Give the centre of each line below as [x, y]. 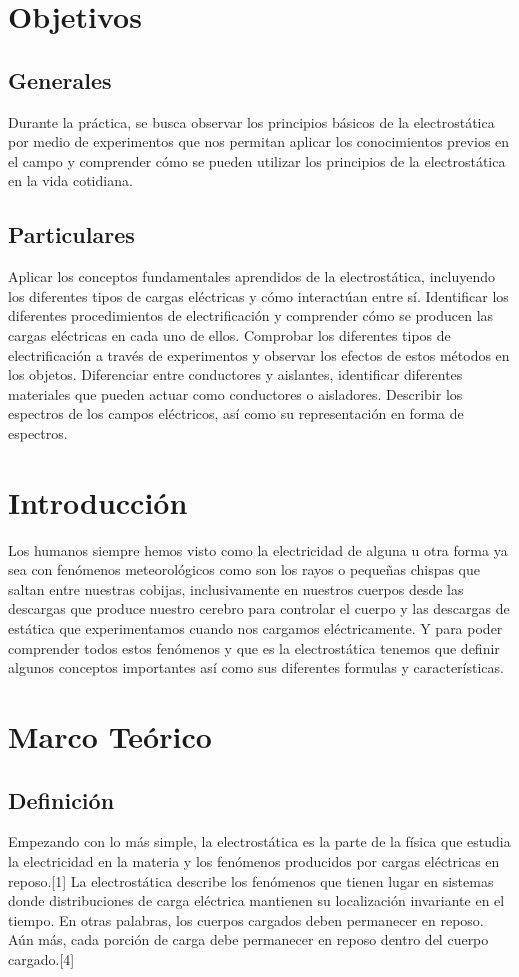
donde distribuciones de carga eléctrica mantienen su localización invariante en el [256, 900]
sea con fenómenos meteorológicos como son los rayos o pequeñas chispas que [244, 569]
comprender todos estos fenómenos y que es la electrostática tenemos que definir [254, 647]
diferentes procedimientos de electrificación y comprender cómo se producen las [251, 315]
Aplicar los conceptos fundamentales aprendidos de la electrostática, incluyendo [252, 276]
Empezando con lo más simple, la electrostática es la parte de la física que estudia [259, 841]
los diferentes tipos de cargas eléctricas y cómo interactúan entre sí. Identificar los [258, 295]
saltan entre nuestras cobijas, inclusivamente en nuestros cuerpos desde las [236, 588]
